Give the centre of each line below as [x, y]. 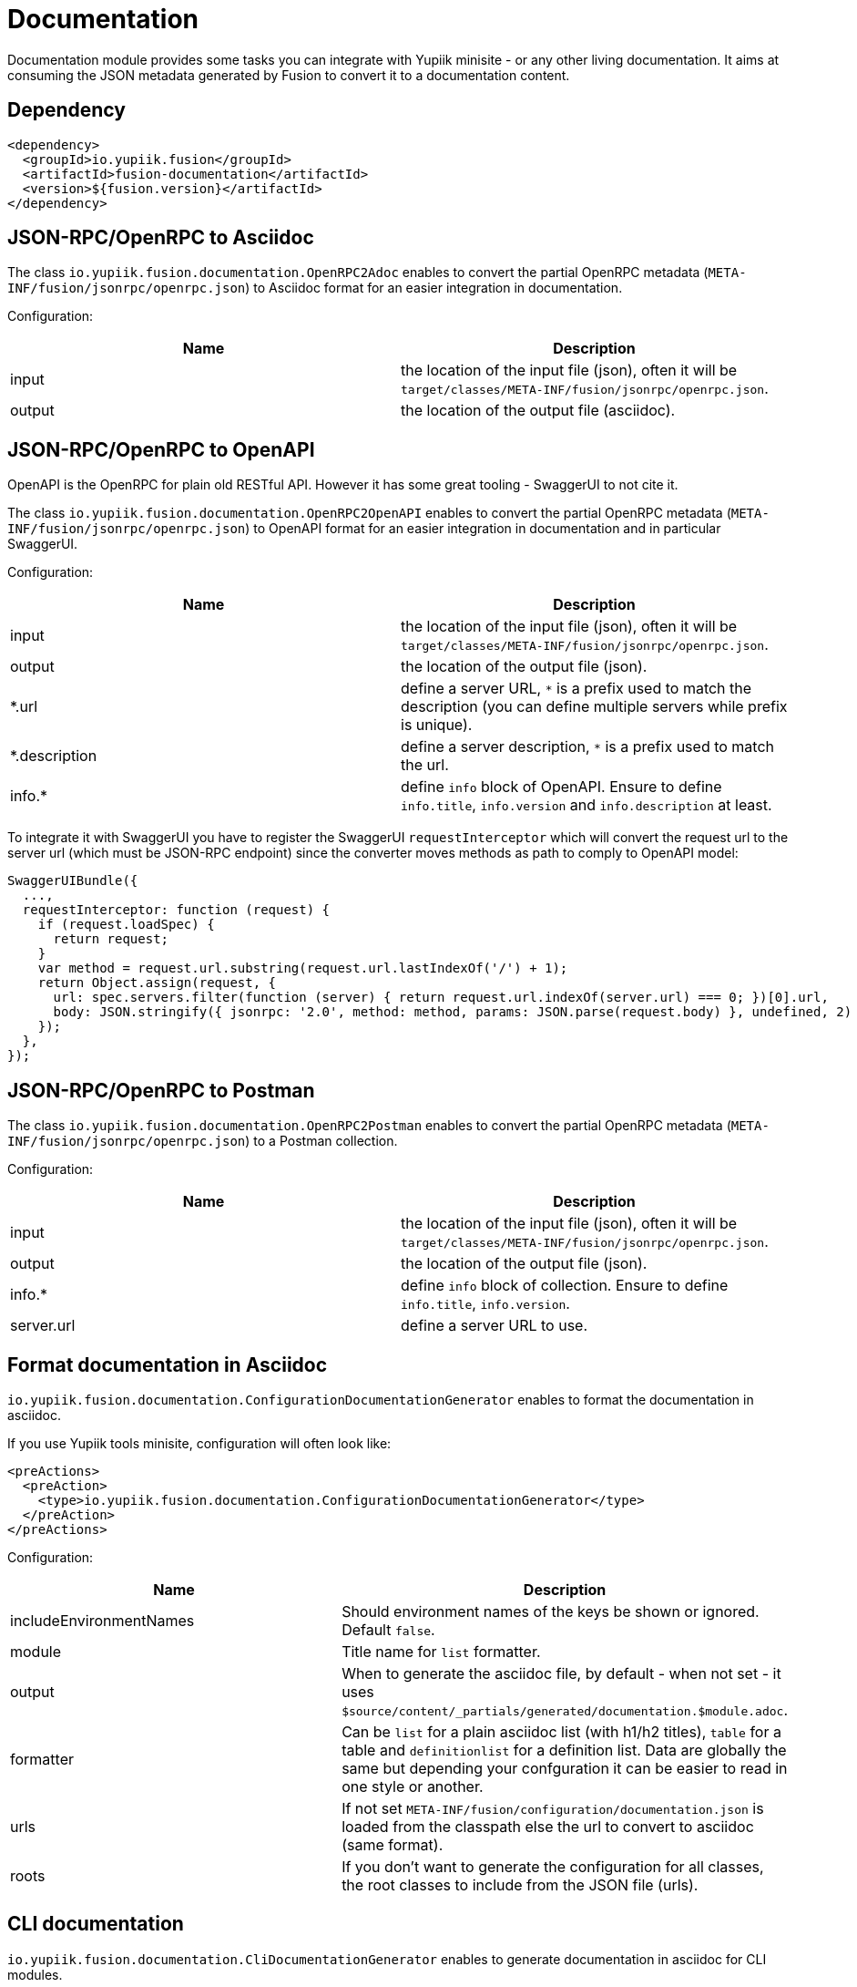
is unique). [437, 725]
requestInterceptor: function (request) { [176, 910]
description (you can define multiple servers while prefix [594, 707]
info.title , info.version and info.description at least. [587, 805]
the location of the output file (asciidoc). [538, 411]
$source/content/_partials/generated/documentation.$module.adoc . [565, 1709]
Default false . [388, 1629]
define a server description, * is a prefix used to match [588, 747]
